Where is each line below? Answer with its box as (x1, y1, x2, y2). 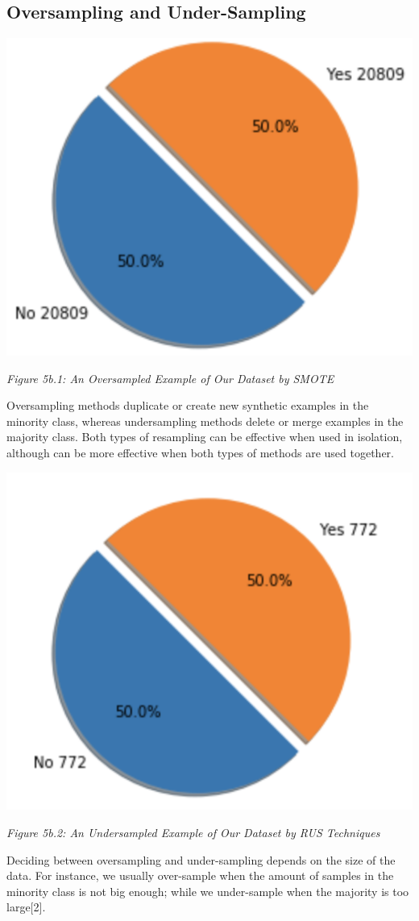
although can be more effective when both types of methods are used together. (6, 444, 394, 461)
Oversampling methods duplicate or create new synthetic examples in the (6, 397, 369, 414)
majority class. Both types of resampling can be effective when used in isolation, (6, 428, 403, 445)
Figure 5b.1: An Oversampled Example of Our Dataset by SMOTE (6, 369, 334, 386)
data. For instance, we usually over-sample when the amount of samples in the (6, 867, 394, 884)
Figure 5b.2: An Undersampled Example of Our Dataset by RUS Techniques (6, 824, 380, 840)
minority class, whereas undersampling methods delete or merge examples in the (6, 412, 404, 429)
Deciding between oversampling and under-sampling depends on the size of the (6, 851, 396, 868)
